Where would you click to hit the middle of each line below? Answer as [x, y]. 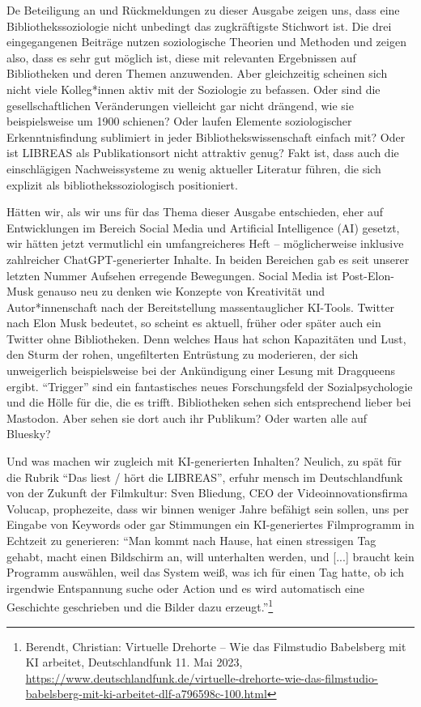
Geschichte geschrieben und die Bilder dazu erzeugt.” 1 [140, 606]
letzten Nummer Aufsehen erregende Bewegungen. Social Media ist [172, 275]
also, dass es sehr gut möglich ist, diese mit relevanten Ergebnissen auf [181, 57]
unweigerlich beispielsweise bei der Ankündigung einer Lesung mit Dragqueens [201, 371]
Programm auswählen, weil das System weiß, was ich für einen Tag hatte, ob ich [205, 572]
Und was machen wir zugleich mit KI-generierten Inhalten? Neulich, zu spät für [204, 461]
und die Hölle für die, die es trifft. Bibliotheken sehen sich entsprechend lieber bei [209, 402]
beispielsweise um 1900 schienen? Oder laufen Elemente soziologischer [179, 121]
